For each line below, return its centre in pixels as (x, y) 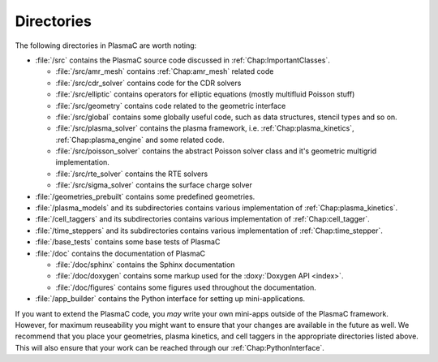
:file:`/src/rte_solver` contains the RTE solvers (132, 174)
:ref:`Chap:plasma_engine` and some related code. (140, 140)
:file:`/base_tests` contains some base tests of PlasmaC (128, 242)
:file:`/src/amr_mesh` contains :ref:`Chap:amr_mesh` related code (165, 71)
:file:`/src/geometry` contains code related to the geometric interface (171, 106)
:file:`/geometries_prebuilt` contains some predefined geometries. (145, 196)
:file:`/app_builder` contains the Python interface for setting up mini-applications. (170, 299)
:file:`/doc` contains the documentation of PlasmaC (120, 253)
